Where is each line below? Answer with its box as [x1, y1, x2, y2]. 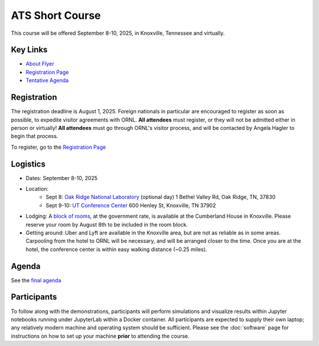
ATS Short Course [11, 9, 101, 22]
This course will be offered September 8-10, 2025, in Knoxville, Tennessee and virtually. [11, 30, 225, 37]
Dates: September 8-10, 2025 [25, 174, 97, 181]
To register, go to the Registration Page [11, 143, 106, 151]
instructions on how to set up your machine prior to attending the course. [11, 332, 190, 340]
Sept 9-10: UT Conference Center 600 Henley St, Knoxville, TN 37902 [45, 201, 216, 209]
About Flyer [25, 60, 54, 67]
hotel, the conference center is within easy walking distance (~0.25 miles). [25, 246, 207, 253]
